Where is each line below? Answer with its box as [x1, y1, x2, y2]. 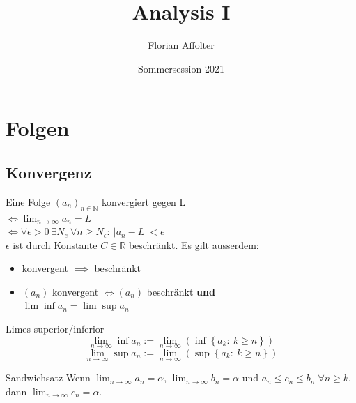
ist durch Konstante [13, 237, 98, 252]
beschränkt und [146, 284, 215, 298]
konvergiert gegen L [101, 194, 186, 208]
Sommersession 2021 [138, 61, 224, 75]
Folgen [6, 114, 70, 142]
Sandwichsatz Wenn [6, 370, 91, 385]
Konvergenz [6, 161, 92, 183]
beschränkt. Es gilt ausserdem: [128, 237, 259, 252]
